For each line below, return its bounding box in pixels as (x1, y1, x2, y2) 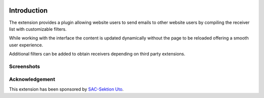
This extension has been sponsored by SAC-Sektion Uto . (9, 86, 124, 92)
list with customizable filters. (9, 26, 67, 32)
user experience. (9, 42, 44, 48)
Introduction (9, 6, 48, 15)
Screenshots (9, 63, 40, 70)
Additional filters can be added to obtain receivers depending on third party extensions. (9, 51, 186, 57)
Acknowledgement (9, 76, 56, 83)
